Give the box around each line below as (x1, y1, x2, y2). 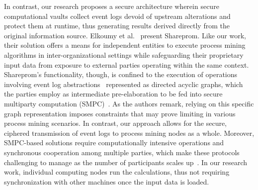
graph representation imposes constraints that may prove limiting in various (4, 108, 236, 118)
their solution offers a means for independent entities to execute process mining (4, 40, 246, 50)
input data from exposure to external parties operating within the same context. (4, 59, 249, 70)
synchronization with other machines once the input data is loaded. (4, 176, 209, 187)
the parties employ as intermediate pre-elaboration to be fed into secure (4, 89, 223, 99)
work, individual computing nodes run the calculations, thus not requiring (4, 167, 230, 177)
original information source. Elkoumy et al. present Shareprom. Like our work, (4, 30, 247, 40)
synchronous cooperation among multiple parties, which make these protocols (4, 147, 240, 157)
